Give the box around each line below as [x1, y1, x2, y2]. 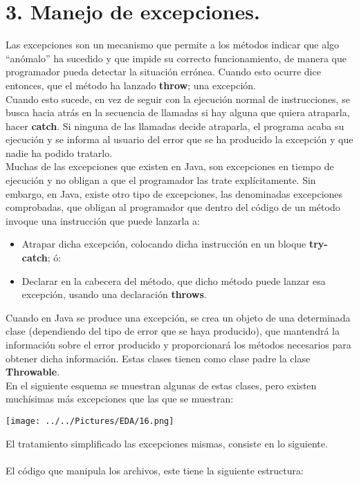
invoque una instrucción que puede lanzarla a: [6, 213, 200, 228]
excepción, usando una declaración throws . [21, 287, 207, 302]
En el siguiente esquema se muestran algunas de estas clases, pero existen [6, 378, 317, 392]
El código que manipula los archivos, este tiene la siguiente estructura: [6, 463, 304, 477]
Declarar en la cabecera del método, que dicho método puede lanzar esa [21, 273, 326, 288]
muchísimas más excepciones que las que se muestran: [6, 391, 234, 406]
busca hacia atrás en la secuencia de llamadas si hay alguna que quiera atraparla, [6, 105, 350, 120]
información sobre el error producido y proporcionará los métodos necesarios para [6, 337, 351, 351]
